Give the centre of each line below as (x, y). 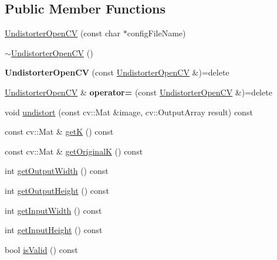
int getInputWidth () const (53, 210)
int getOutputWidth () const (57, 171)
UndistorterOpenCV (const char (63, 33)
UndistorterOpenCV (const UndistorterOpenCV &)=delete (117, 72)
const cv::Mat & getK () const (59, 131)
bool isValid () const (41, 249)
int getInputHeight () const (54, 230)
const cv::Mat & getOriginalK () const (74, 151)
